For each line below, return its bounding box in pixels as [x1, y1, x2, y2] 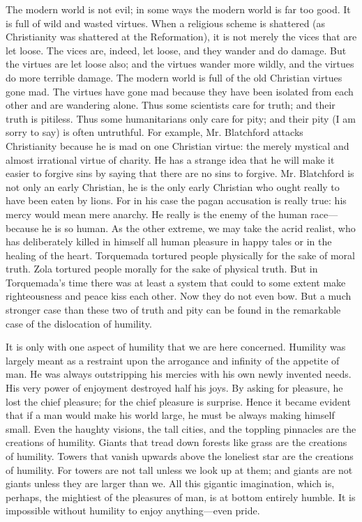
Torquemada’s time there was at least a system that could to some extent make [6, 275, 346, 289]
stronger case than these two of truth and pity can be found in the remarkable [6, 302, 341, 317]
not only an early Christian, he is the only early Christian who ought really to [6, 179, 340, 194]
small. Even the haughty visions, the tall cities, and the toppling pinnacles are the [6, 421, 356, 436]
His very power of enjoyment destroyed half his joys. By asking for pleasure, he [6, 381, 343, 395]
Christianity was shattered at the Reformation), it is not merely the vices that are [6, 29, 357, 44]
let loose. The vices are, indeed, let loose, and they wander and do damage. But [6, 43, 347, 57]
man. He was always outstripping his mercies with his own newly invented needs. [6, 367, 352, 381]
